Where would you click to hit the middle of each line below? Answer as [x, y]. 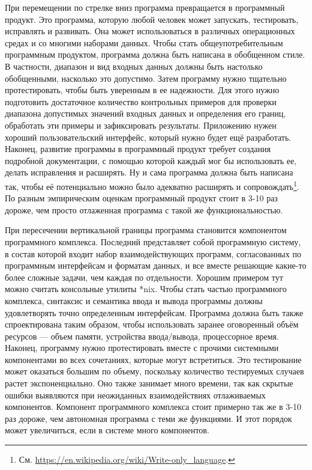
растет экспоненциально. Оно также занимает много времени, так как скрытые [149, 383]
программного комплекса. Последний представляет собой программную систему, [153, 241]
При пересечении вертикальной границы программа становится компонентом [146, 230]
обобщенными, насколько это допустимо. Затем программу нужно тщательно [146, 78]
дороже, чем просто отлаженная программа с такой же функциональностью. [144, 209]
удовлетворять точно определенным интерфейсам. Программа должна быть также [154, 312]
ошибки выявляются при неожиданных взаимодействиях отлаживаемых [135, 395]
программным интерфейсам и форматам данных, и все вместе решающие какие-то [156, 265]
